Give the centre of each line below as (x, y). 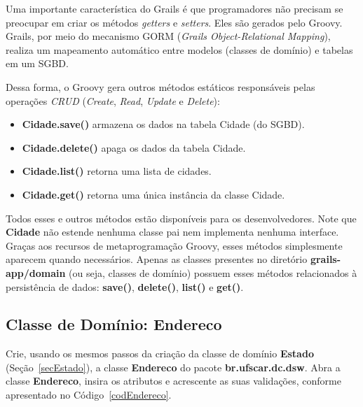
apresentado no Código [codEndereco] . (89, 395)
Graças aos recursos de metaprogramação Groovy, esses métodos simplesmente (174, 245)
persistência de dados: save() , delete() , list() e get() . (125, 286)
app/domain (36, 272)
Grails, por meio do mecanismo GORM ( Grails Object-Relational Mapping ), (168, 36)
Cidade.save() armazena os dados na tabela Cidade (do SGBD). (163, 124)
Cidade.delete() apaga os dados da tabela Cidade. (134, 147)
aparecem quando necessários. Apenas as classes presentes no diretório (157, 259)
